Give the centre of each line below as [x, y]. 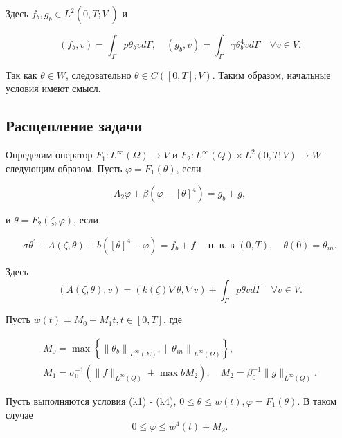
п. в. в [221, 245]
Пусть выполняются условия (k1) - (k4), [91, 401]
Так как [21, 74]
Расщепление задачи [74, 126]
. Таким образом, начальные [271, 74]
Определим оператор [49, 155]
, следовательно [99, 74]
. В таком [317, 401]
